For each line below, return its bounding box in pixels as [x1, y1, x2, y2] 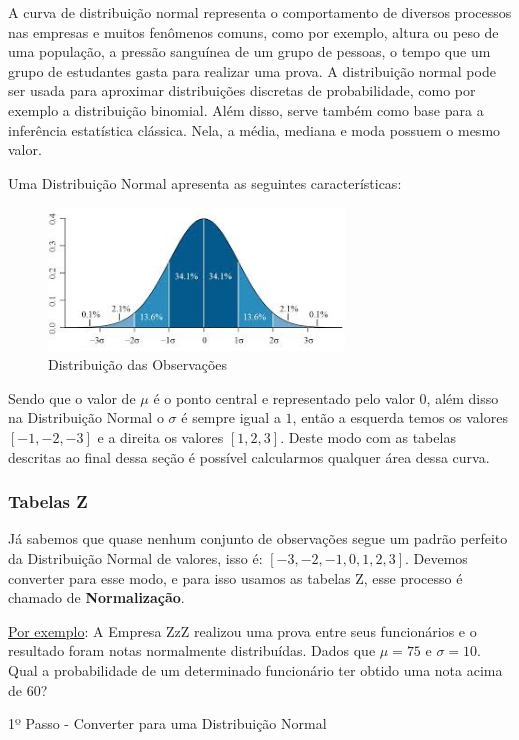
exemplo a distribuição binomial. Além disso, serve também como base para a [8, 99, 484, 120]
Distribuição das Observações [48, 354, 228, 375]
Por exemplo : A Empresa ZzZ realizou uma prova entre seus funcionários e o [8, 620, 477, 641]
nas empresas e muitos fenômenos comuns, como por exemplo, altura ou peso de [8, 21, 499, 42]
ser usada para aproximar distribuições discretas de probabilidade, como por [8, 80, 476, 101]
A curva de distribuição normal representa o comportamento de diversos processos [8, 2, 512, 22]
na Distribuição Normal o [8, 407, 164, 428]
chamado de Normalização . [8, 587, 185, 608]
